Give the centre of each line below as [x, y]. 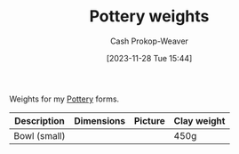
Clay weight [199, 120]
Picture [150, 120]
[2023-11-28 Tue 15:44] [149, 58]
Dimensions [100, 120]
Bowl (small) [40, 135]
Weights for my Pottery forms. [64, 99]
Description [40, 120]
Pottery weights [149, 16]
